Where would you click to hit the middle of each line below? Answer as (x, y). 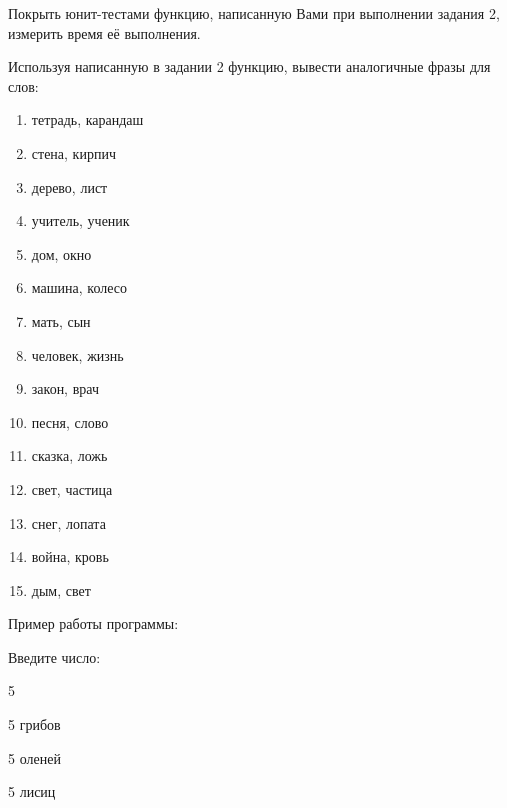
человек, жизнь (77, 354)
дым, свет (61, 589)
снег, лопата (68, 522)
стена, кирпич (73, 152)
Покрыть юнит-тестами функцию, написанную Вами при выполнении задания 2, (254, 13)
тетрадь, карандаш (87, 119)
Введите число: (54, 656)
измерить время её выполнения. (104, 32)
